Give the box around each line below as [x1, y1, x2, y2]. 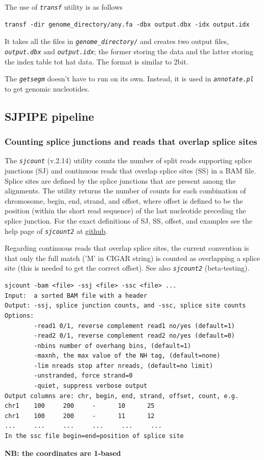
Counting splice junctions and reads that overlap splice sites [5, 135, 257, 148]
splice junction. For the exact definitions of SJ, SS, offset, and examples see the [5, 215, 252, 226]
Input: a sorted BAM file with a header [5, 292, 148, 299]
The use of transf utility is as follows [5, 2, 123, 12]
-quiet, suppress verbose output [34, 382, 148, 390]
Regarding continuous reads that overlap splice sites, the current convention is [5, 243, 249, 253]
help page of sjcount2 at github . [5, 225, 108, 236]
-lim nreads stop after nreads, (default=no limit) [34, 362, 213, 369]
